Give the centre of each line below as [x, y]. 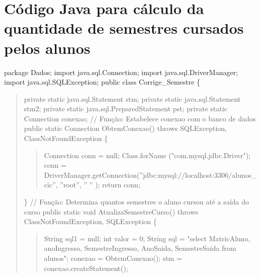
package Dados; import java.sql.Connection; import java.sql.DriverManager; [121, 72]
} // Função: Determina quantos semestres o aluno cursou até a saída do [137, 202]
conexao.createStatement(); [86, 268]
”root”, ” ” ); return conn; [100, 185]
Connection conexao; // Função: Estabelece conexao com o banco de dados [140, 118]
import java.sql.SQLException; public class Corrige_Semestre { [102, 82]
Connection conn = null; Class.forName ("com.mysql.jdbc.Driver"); [147, 155]
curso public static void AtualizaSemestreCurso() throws [111, 211]
